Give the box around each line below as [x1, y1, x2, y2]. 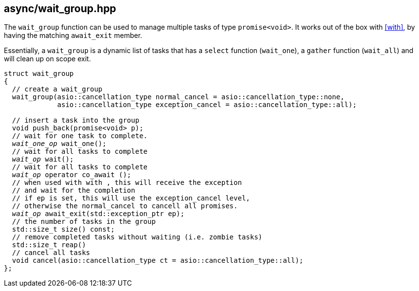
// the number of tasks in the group [12, 218, 156, 226]
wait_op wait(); [12, 155, 74, 164]
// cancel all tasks [12, 249, 91, 257]
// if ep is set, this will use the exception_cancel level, [12, 194, 250, 202]
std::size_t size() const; [12, 225, 115, 234]
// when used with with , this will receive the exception [12, 179, 242, 187]
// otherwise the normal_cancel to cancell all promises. [12, 202, 238, 210]
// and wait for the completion [12, 186, 135, 195]
